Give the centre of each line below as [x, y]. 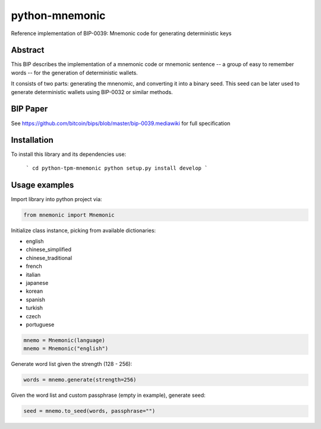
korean [34, 291]
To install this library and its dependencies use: [69, 154]
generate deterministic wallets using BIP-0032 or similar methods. [92, 92]
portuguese [40, 325]
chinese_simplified [48, 249]
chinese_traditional [49, 258]
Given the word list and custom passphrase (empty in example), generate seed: [108, 395]
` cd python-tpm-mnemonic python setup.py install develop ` [117, 168]
